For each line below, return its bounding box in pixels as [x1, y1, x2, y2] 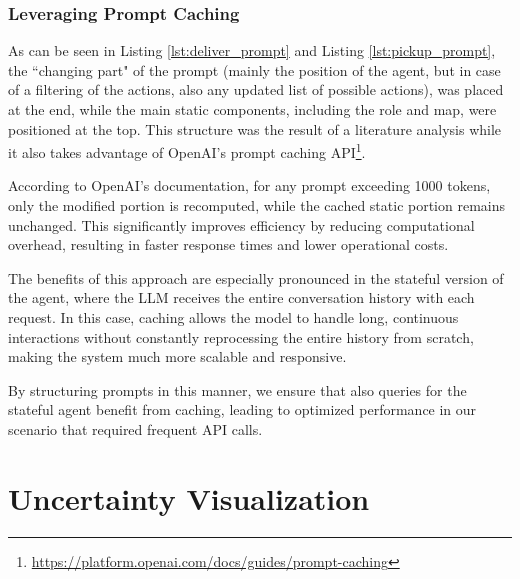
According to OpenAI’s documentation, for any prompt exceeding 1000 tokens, [8, 175, 491, 196]
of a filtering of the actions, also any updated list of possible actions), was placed [8, 79, 504, 100]
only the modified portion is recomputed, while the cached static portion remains [8, 195, 506, 216]
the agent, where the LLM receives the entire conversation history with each [8, 287, 475, 308]
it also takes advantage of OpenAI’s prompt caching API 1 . [8, 139, 366, 162]
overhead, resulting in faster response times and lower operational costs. [8, 234, 449, 255]
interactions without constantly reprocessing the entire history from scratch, [8, 326, 474, 347]
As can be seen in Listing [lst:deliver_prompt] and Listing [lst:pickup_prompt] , [8, 40, 496, 61]
